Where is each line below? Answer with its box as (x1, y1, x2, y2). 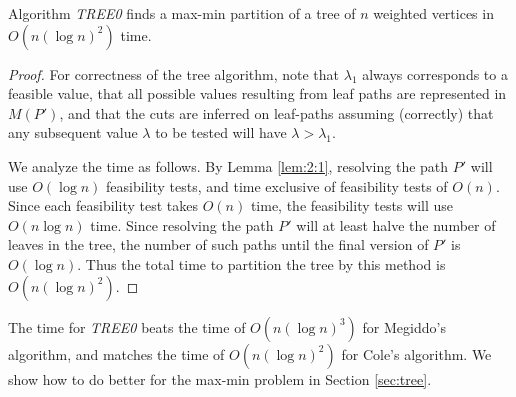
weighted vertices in (373, 3, 494, 23)
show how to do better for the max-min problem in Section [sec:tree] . (8, 368, 432, 389)
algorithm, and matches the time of (8, 343, 225, 364)
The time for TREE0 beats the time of (8, 316, 246, 337)
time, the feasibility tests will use (250, 195, 453, 216)
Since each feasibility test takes (8, 195, 198, 216)
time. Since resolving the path (90, 214, 274, 235)
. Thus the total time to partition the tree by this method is (77, 253, 446, 274)
